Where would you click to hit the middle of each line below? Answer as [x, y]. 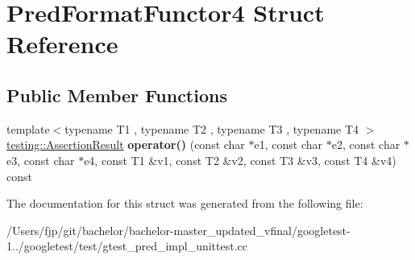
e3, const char [41, 160]
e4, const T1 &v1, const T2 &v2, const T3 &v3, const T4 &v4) [240, 160]
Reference [62, 44]
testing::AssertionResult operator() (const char [126, 144]
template [28, 128]
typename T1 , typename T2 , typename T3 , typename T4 [212, 128]
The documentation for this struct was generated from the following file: [185, 203]
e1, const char [288, 144]
